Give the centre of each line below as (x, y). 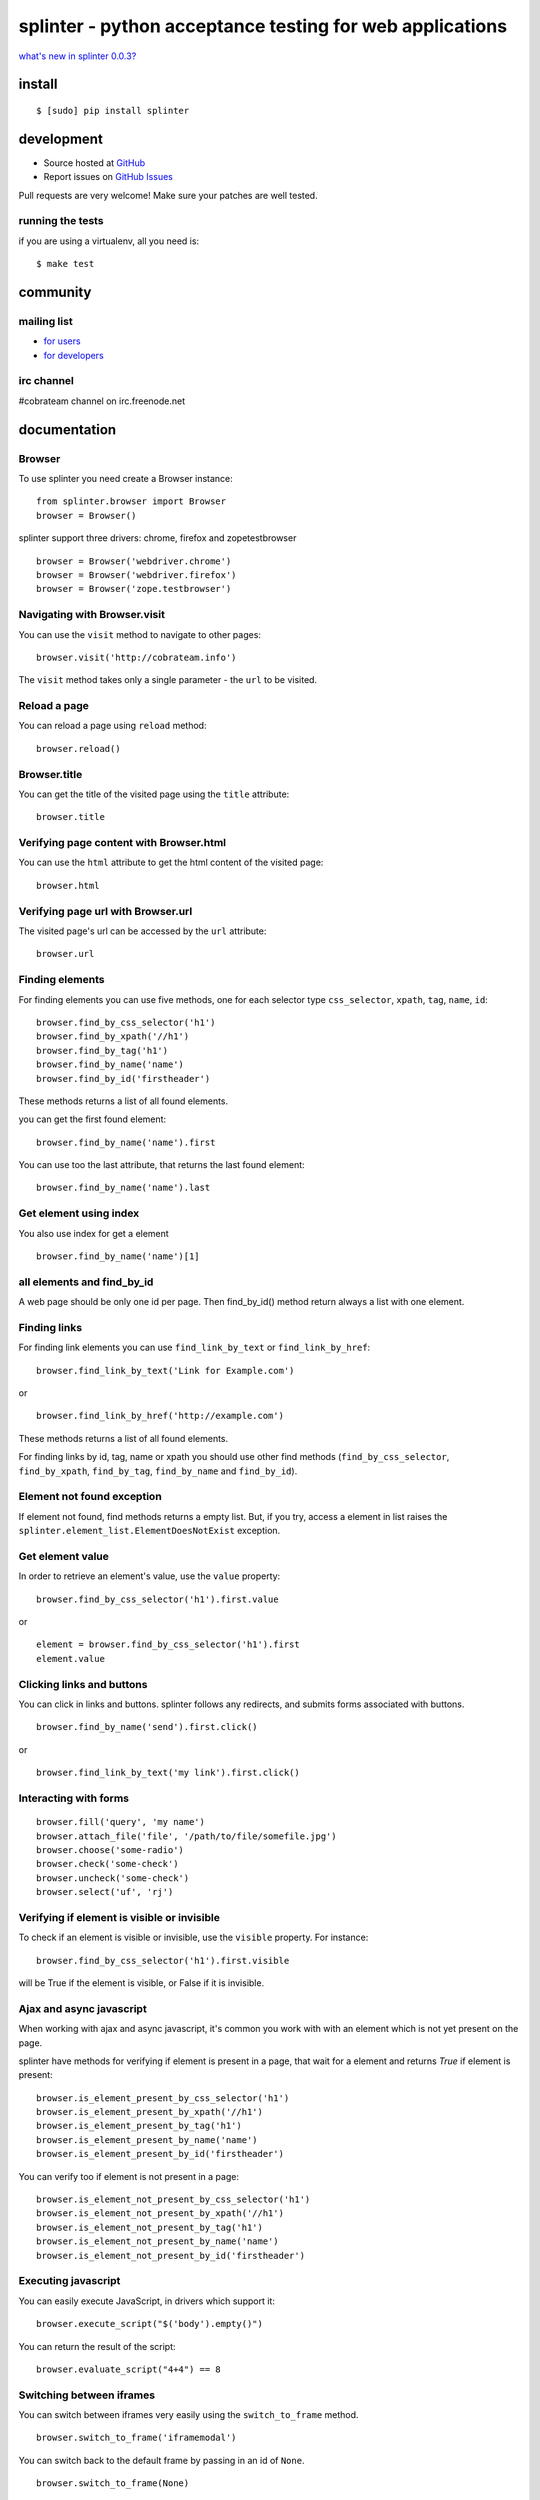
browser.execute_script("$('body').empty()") (150, 2324)
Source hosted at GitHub (94, 162)
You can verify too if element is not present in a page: (129, 2176)
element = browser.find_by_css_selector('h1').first (168, 1644)
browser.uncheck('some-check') (113, 1878)
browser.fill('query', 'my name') (120, 1822)
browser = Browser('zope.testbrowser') (134, 589)
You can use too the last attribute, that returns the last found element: (161, 1165)
